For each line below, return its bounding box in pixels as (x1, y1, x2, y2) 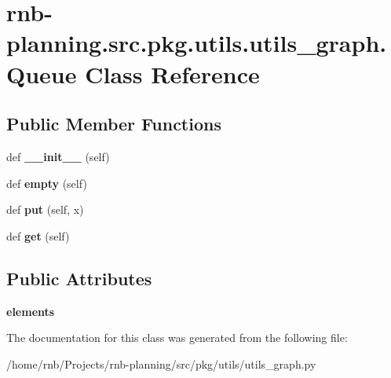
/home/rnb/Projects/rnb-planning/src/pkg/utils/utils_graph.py (6, 355, 316, 372)
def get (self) (6, 227, 70, 244)
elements (6, 303, 55, 319)
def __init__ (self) (6, 148, 110, 164)
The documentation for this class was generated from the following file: (6, 329, 348, 346)
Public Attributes (6, 266, 152, 290)
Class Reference (85, 57, 260, 90)
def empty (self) (6, 174, 87, 191)
